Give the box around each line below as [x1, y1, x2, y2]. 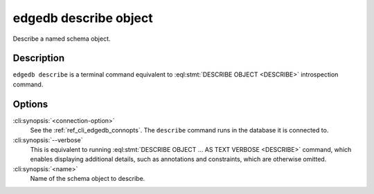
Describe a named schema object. [12, 35, 111, 43]
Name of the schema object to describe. [30, 175, 145, 183]
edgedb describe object [12, 10, 154, 26]
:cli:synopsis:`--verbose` [12, 135, 83, 144]
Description [12, 52, 65, 64]
